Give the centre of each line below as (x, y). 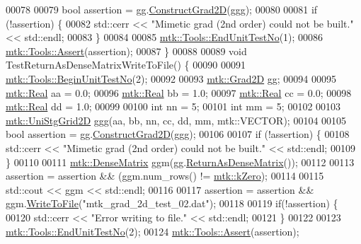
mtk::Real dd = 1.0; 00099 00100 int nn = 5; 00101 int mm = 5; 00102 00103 (173, 106)
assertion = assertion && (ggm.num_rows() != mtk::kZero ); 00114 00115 (165, 176)
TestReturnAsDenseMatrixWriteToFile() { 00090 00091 (126, 65)
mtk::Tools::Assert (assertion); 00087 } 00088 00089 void (126, 51)
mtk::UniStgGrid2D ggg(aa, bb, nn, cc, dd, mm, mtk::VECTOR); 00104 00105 (176, 120)
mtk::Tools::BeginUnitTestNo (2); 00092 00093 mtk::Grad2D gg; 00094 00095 (171, 78)
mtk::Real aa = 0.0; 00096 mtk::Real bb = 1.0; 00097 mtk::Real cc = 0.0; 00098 (179, 92)
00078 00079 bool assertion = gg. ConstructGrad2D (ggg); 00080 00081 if (162, 9)
